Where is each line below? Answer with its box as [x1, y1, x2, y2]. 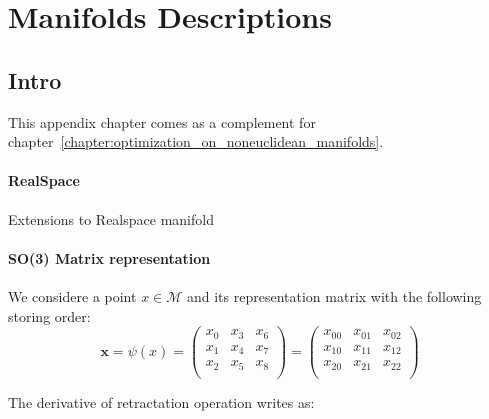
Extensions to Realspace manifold [8, 208, 214, 229]
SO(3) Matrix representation [8, 247, 211, 268]
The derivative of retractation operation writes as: [8, 391, 315, 412]
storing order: [8, 305, 91, 326]
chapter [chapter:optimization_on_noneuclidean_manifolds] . [8, 131, 384, 152]
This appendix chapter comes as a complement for [8, 111, 316, 132]
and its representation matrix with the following [186, 285, 482, 306]
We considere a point [8, 285, 137, 306]
